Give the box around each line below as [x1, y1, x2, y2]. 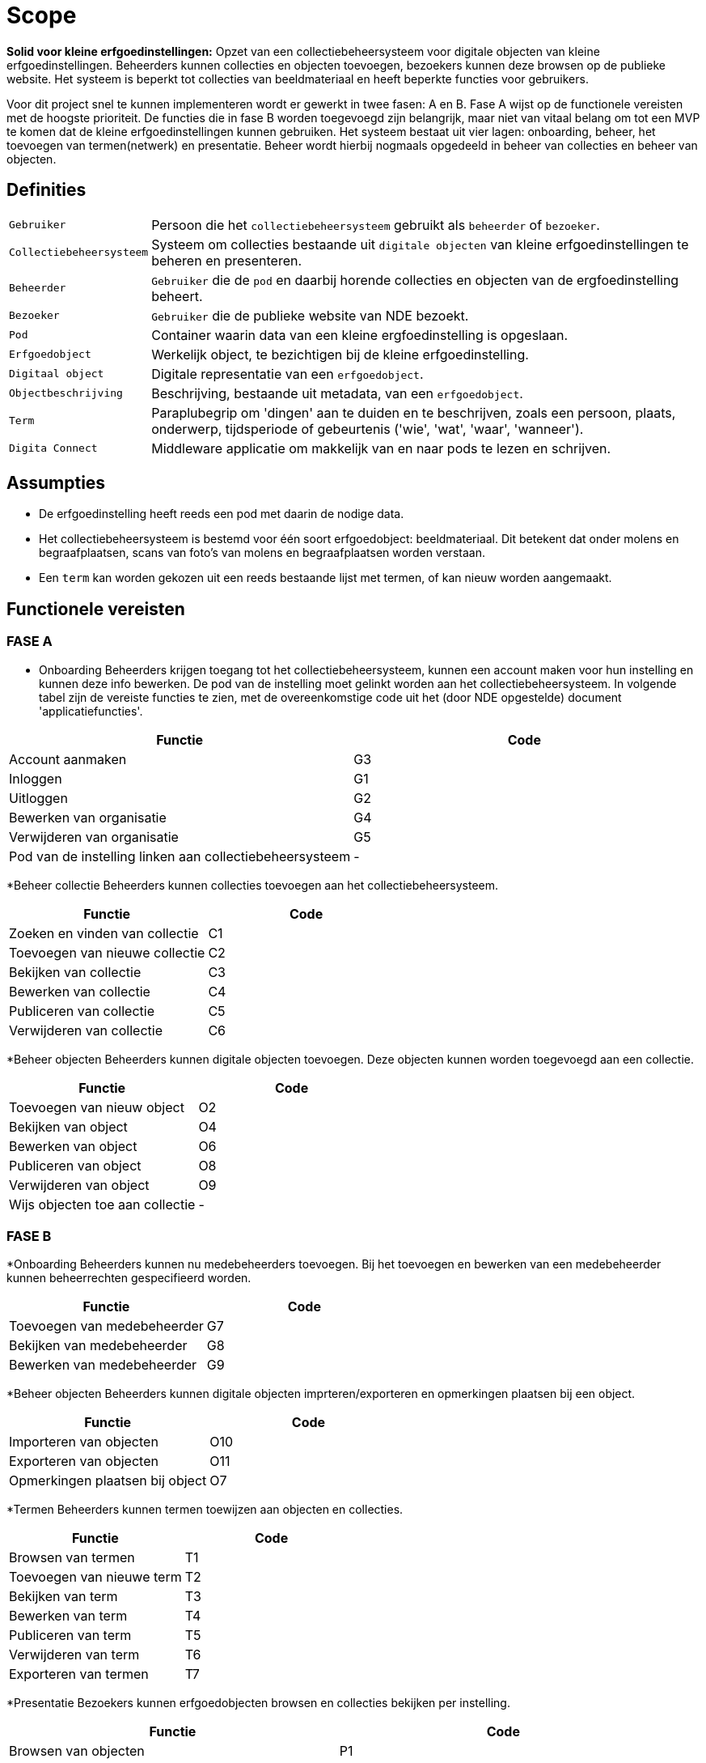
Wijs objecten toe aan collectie [9, 1196, 196, 1213]
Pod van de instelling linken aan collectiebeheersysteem [9, 848, 351, 865]
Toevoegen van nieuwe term [9, 1569, 182, 1586]
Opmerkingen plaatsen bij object [9, 1472, 207, 1489]
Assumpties [6, 473, 106, 494]
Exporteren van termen [9, 1666, 149, 1683]
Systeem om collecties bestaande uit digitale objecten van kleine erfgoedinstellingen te [151, 236, 689, 253]
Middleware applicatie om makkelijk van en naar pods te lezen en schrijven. [151, 440, 611, 457]
